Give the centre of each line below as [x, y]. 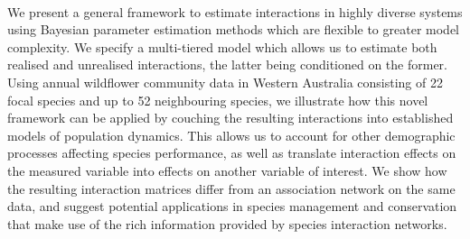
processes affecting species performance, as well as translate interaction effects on [232, 153]
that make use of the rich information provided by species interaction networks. [227, 223]
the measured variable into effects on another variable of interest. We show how [227, 170]
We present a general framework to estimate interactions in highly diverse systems [235, 11]
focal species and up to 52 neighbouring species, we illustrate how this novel [218, 100]
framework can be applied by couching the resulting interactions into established [230, 118]
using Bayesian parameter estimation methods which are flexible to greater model [233, 29]
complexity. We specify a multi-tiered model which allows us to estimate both [222, 46]
